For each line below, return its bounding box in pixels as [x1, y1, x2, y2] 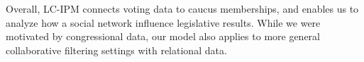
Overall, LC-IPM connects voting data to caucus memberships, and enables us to [6, 1, 359, 15]
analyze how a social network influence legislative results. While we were [6, 15, 321, 30]
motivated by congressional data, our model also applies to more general [6, 29, 321, 44]
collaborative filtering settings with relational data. [6, 42, 227, 57]
